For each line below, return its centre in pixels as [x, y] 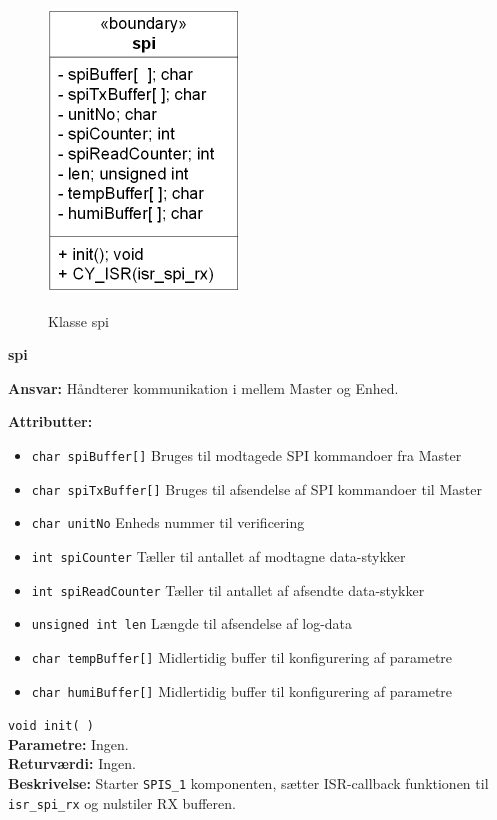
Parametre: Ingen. [68, 743]
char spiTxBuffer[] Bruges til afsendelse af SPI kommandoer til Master [256, 488]
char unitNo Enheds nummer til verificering [168, 522]
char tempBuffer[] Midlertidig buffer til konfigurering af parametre [242, 656]
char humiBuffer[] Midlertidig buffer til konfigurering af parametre [242, 690]
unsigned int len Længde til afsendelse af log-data [192, 623]
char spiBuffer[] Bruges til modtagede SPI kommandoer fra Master [246, 454]
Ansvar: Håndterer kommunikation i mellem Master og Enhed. [203, 387]
